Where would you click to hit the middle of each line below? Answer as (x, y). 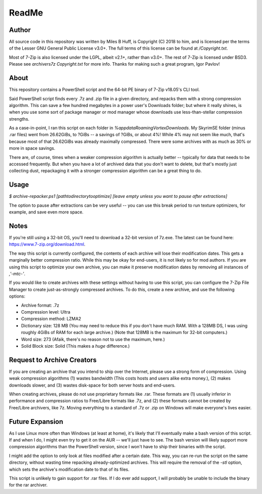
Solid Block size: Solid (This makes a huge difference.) (75, 346)
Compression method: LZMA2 (51, 319)
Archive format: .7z (40, 305)
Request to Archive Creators (53, 360)
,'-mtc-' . (17, 273)
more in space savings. (32, 148)
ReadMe (26, 13)
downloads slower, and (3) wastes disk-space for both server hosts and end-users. (92, 385)
